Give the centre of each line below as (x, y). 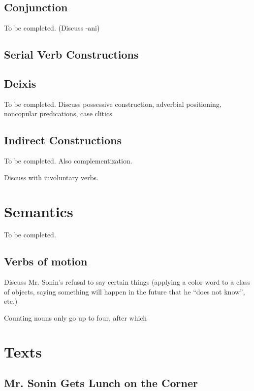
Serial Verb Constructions (71, 54)
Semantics (39, 211)
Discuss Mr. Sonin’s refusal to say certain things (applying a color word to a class (127, 282)
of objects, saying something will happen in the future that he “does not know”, (125, 291)
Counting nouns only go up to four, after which (75, 318)
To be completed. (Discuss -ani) (52, 28)
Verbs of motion (46, 261)
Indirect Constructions (63, 140)
